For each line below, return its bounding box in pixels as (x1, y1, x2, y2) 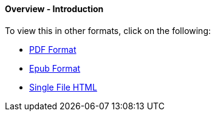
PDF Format (29, 44, 77, 55)
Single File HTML (29, 81, 97, 92)
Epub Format (29, 63, 81, 73)
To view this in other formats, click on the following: (5, 25, 211, 36)
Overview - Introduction (5, 4, 104, 14)
